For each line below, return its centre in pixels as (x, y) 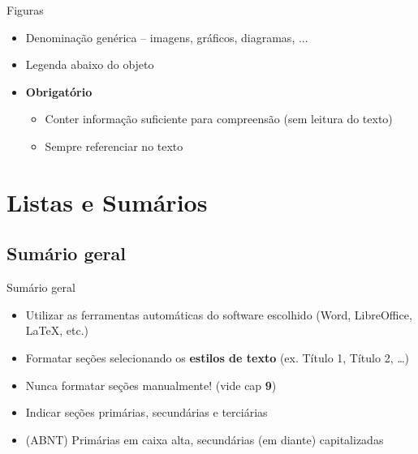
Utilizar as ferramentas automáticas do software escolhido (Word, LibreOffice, (219, 314)
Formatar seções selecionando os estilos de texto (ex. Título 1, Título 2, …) (218, 357)
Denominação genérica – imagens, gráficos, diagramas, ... (167, 37)
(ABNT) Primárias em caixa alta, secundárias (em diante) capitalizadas (205, 439)
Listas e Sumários (107, 201)
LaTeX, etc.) (57, 330)
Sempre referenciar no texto (114, 146)
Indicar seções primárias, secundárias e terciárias (147, 412)
